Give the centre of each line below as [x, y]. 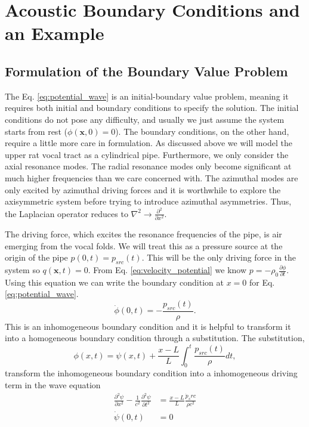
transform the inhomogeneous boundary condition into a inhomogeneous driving [151, 373]
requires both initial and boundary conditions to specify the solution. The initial [152, 108]
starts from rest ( [36, 131]
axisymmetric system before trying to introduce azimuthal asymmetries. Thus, [148, 201]
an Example [55, 33]
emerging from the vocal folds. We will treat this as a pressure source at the [144, 245]
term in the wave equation [53, 384]
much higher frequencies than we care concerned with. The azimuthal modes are [152, 177]
